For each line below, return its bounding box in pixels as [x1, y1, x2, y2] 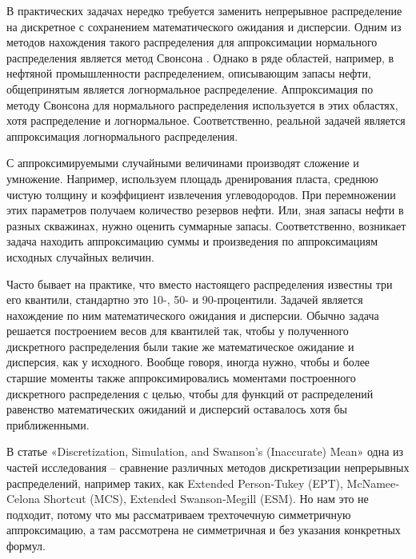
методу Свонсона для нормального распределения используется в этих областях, [6, 96, 398, 113]
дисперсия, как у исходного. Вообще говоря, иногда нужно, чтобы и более [6, 353, 370, 370]
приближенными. [6, 416, 90, 433]
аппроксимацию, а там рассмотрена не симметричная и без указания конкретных [6, 521, 401, 538]
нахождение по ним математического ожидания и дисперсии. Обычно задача [6, 306, 379, 323]
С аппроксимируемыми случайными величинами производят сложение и [6, 154, 359, 171]
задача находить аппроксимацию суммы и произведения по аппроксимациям [6, 233, 378, 250]
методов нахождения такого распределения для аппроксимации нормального [6, 34, 378, 50]
